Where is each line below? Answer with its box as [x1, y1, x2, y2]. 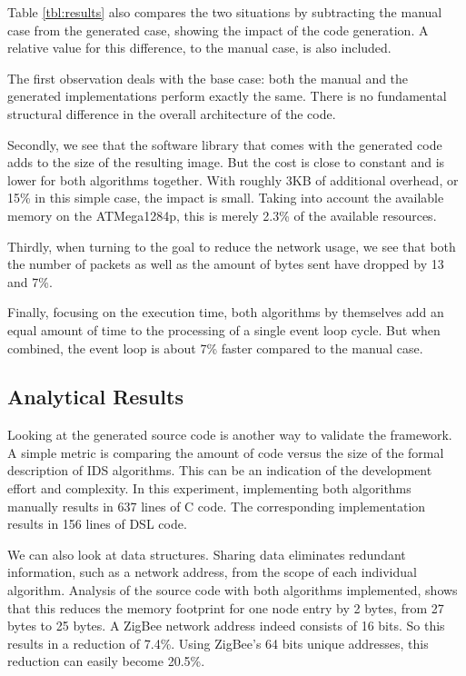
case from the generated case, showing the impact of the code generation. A [7, 20, 429, 39]
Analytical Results [7, 383, 183, 411]
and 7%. [7, 272, 53, 291]
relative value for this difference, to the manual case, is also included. [7, 38, 392, 57]
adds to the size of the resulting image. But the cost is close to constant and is [7, 153, 445, 172]
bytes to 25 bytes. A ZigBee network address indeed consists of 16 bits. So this [7, 616, 445, 635]
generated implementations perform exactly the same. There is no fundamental [7, 86, 447, 105]
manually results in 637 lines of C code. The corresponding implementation [7, 496, 426, 515]
